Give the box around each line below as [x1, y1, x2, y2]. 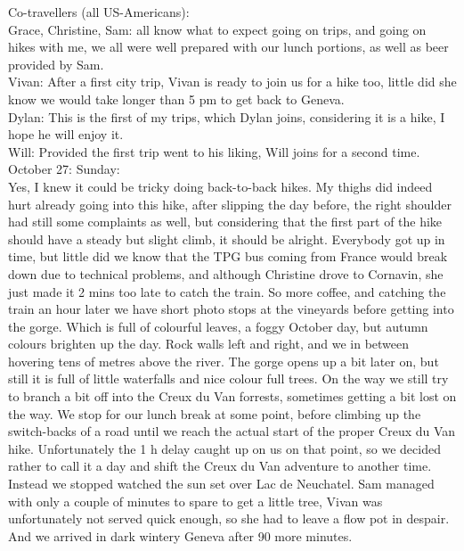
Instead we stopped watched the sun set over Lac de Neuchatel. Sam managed [8, 474, 435, 493]
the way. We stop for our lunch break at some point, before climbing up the [8, 404, 421, 423]
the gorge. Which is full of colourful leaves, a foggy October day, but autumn [8, 317, 428, 335]
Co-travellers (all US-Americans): [8, 3, 190, 21]
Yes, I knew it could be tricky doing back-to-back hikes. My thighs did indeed [8, 177, 433, 195]
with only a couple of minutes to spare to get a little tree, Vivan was [8, 491, 383, 510]
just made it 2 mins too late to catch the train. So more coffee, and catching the [8, 282, 446, 300]
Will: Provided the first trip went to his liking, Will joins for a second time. [8, 142, 420, 160]
